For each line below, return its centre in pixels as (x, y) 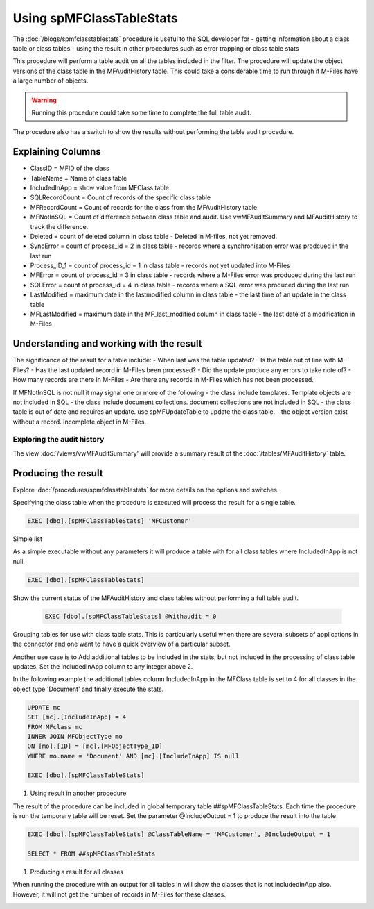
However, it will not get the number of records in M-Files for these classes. (119, 894)
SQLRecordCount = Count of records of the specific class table (121, 197)
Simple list (28, 539)
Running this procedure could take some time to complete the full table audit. (142, 112)
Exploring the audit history (59, 440)
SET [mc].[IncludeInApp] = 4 (77, 717)
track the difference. (59, 226)
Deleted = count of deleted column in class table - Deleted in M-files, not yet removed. (154, 236)
